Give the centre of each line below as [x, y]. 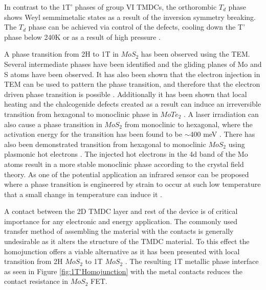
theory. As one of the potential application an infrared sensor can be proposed [127, 174]
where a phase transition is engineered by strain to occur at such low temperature [132, 184]
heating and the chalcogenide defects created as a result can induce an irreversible [133, 104]
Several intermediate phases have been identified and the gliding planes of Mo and [133, 64]
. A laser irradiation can [221, 114]
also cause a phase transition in [53, 124]
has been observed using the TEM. [195, 54]
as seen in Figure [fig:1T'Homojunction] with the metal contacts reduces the [124, 271]
